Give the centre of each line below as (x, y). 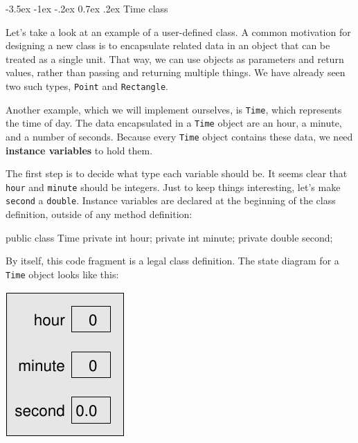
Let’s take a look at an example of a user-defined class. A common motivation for (178, 31)
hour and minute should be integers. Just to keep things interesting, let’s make (173, 187)
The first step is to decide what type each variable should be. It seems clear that (177, 173)
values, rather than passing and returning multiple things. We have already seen (176, 72)
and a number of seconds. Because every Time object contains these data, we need (179, 136)
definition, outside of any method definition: (99, 214)
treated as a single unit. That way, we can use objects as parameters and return (175, 58)
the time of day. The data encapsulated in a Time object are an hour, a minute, (174, 123)
